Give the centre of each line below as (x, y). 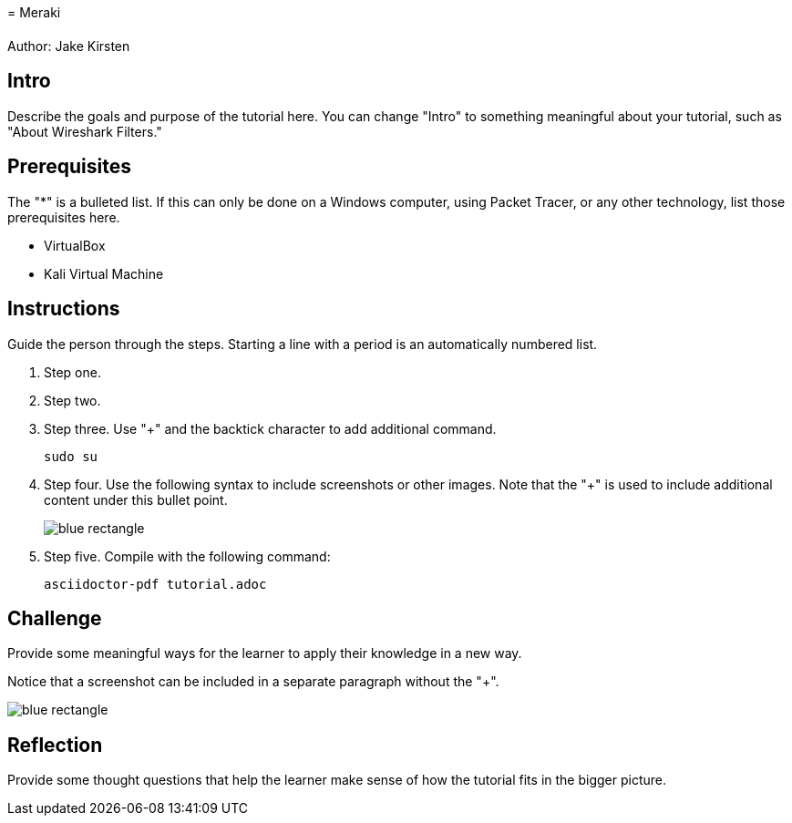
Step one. (72, 372)
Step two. (72, 400)
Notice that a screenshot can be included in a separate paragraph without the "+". (253, 682)
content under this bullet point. (136, 499)
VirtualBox (75, 245)
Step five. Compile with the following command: (187, 556)
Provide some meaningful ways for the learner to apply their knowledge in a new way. (265, 653)
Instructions (64, 309)
